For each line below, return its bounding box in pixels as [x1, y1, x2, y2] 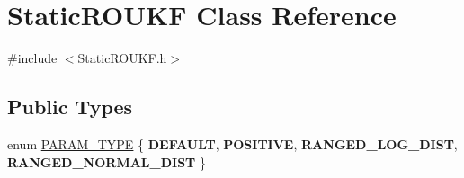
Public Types [7, 93, 133, 120]
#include [7, 49, 58, 67]
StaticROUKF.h [77, 49, 167, 67]
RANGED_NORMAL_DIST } [7, 152, 206, 171]
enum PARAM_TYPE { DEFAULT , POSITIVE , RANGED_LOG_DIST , [7, 134, 458, 153]
